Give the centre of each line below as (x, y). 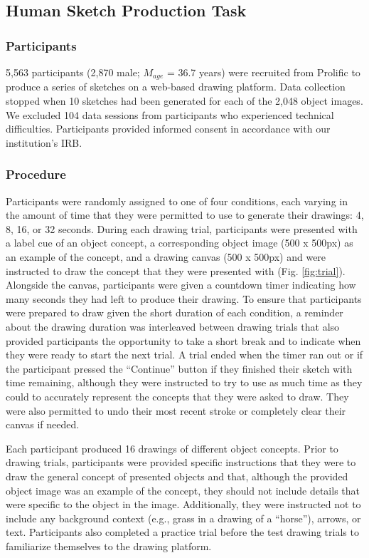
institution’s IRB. (44, 142)
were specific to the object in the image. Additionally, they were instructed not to (183, 504)
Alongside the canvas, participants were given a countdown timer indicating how (181, 285)
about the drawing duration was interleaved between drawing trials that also (173, 326)
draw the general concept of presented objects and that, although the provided (177, 476)
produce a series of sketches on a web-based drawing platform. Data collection (176, 87)
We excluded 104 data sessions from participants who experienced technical (170, 114)
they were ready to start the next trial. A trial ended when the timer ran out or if (184, 355)
